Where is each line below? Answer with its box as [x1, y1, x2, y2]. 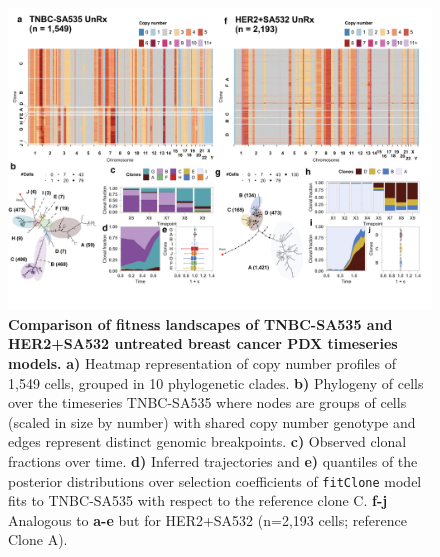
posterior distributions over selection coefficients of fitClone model [8, 470, 422, 491]
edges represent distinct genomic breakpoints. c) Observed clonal [8, 431, 407, 452]
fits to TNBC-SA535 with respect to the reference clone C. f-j [8, 490, 388, 511]
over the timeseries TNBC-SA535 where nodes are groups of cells [8, 392, 407, 413]
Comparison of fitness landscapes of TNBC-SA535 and [8, 313, 393, 334]
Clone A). [8, 529, 68, 550]
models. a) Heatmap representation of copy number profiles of [8, 353, 396, 374]
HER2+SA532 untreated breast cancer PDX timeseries [8, 333, 398, 354]
